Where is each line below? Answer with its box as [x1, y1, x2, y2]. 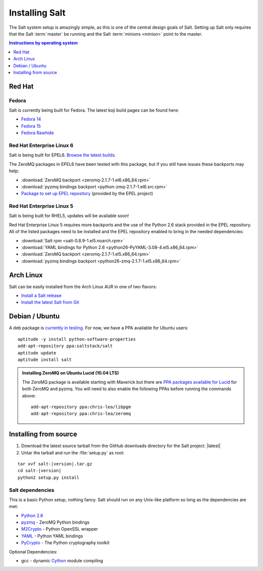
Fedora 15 [21, 123, 41, 129]
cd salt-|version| [18, 468, 62, 473]
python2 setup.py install [18, 474, 80, 480]
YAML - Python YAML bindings [21, 533, 83, 539]
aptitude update [18, 350, 56, 355]
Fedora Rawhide [21, 130, 54, 136]
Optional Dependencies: [9, 549, 58, 554]
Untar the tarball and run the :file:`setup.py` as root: [21, 450, 124, 455]
